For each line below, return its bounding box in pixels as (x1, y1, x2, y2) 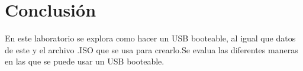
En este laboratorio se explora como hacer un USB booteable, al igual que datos (5, 32, 296, 44)
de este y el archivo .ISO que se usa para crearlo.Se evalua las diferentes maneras (5, 43, 298, 56)
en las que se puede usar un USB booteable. (5, 55, 165, 67)
